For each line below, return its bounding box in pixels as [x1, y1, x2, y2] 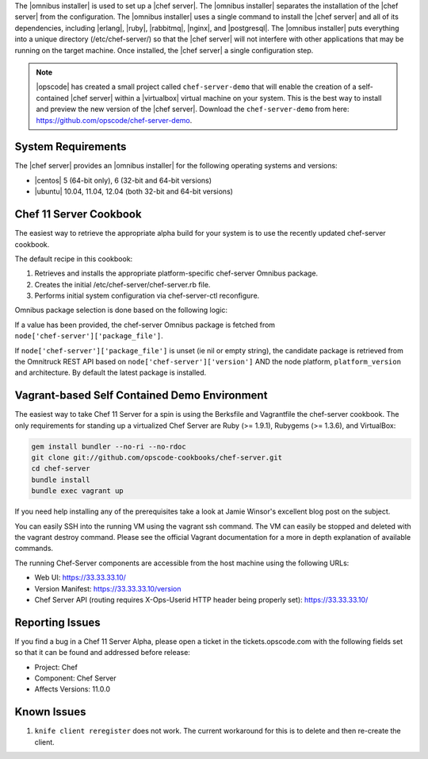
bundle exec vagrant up [31, 487, 124, 495]
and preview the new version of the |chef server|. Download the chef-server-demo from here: [36, 104, 350, 114]
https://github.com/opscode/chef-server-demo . [36, 115, 193, 125]
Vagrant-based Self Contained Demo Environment [14, 389, 268, 403]
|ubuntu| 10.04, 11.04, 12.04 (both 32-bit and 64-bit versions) [34, 187, 234, 196]
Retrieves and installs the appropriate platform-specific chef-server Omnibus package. [34, 268, 319, 278]
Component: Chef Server [34, 673, 117, 683]
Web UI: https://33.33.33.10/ [34, 572, 127, 583]
